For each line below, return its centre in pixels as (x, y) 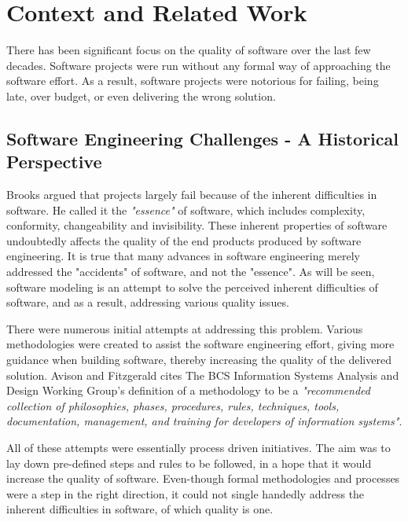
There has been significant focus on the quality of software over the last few (189, 50)
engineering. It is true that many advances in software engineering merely (183, 256)
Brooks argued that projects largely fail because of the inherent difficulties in (192, 195)
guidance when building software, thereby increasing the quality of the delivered (199, 360)
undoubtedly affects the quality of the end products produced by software (184, 240)
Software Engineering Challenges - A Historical (202, 138)
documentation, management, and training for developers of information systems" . (204, 421)
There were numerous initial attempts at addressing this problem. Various (185, 328)
